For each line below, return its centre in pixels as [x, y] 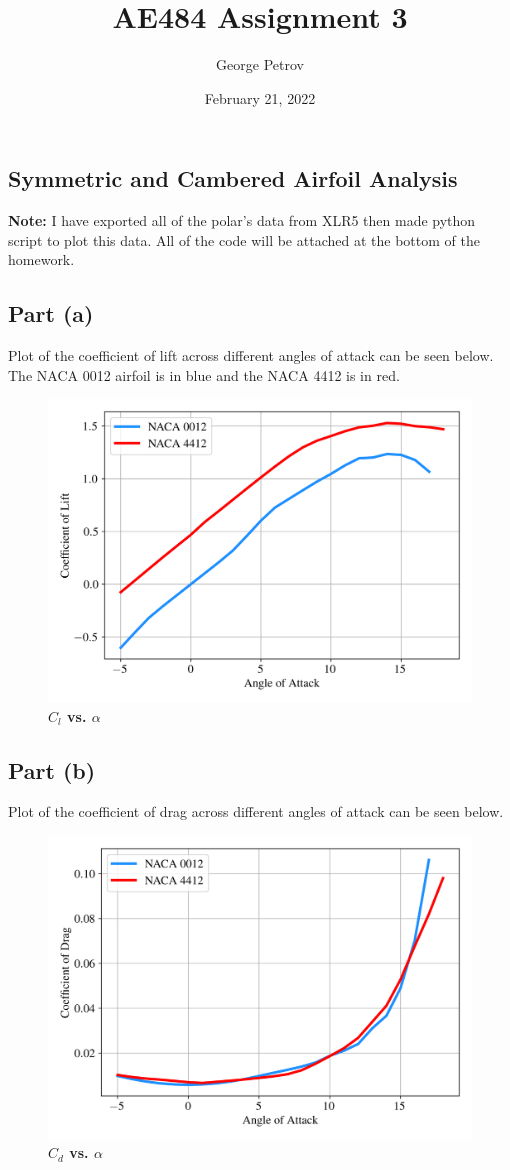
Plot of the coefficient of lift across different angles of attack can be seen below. [251, 355]
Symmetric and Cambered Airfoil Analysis [233, 178]
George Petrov [260, 64]
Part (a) [51, 313]
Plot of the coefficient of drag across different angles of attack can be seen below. [256, 811]
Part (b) [52, 769]
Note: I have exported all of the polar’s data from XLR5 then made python [242, 220]
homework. [41, 259]
